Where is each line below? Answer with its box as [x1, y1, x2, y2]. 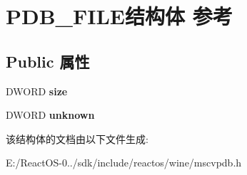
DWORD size [6, 83, 68, 98]
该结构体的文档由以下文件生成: [6, 131, 148, 146]
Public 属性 [6, 50, 90, 72]
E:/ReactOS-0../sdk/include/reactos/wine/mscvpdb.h [6, 155, 242, 170]
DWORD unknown [6, 107, 95, 122]
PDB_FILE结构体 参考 [6, 1, 233, 31]
